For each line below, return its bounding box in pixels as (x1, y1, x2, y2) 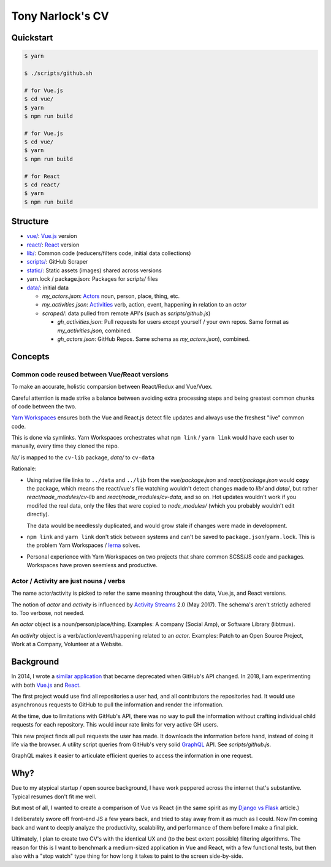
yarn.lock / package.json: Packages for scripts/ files (26, 275, 159, 283)
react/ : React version (26, 241, 80, 248)
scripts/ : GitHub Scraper (26, 258, 88, 265)
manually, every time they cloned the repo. (11, 442, 120, 450)
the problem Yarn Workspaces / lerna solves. (26, 541, 141, 549)
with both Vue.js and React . (11, 681, 81, 689)
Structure (11, 216, 49, 227)
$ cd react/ (24, 181, 61, 188)
